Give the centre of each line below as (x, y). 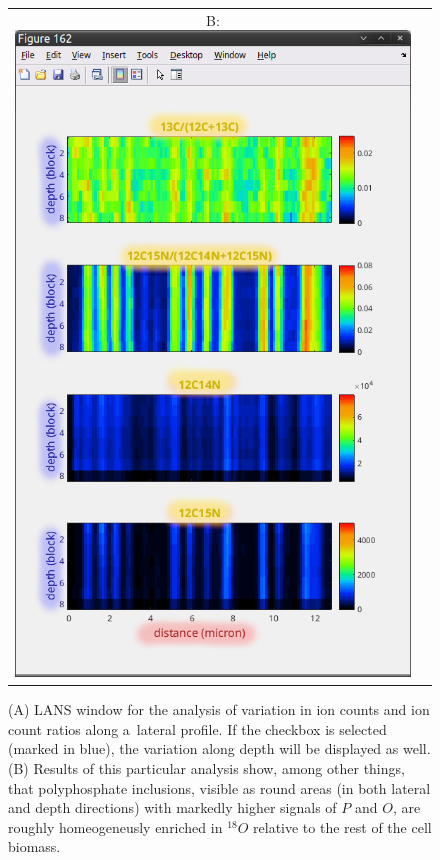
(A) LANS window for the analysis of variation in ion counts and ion (219, 709)
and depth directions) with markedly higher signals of (172, 807)
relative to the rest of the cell (342, 826)
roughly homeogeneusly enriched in (115, 826)
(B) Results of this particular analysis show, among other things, (206, 768)
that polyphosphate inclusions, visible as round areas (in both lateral (219, 787)
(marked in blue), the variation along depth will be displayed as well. (219, 748)
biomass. (34, 846)
